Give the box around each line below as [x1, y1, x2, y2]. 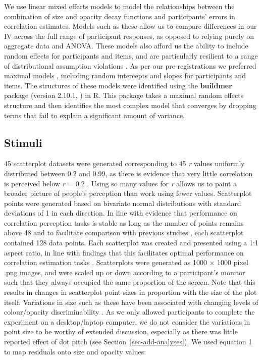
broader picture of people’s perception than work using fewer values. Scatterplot [4, 188, 252, 198]
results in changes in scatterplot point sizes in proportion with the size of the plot [4, 287, 257, 297]
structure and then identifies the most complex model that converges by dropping [4, 99, 256, 110]
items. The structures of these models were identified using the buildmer [4, 80, 232, 90]
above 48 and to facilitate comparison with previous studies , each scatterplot [4, 227, 244, 238]
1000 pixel [217, 257, 248, 268]
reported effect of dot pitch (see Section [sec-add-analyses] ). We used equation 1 [4, 336, 252, 347]
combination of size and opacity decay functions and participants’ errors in [4, 11, 235, 21]
